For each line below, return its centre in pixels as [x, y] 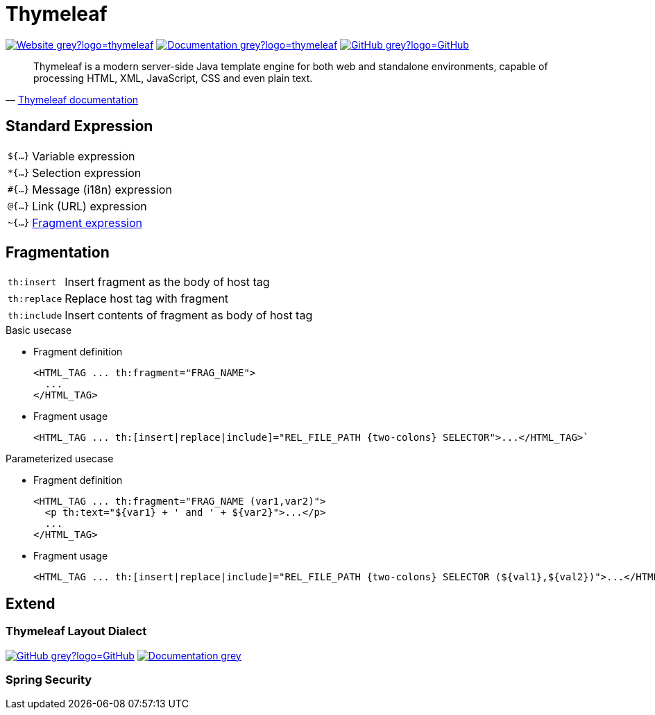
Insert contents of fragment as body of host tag [189, 316]
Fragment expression [87, 222]
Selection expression [87, 173]
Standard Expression [79, 126]
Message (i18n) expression [102, 189]
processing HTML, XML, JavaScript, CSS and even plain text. [173, 78]
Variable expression [84, 156]
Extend [31, 603]
